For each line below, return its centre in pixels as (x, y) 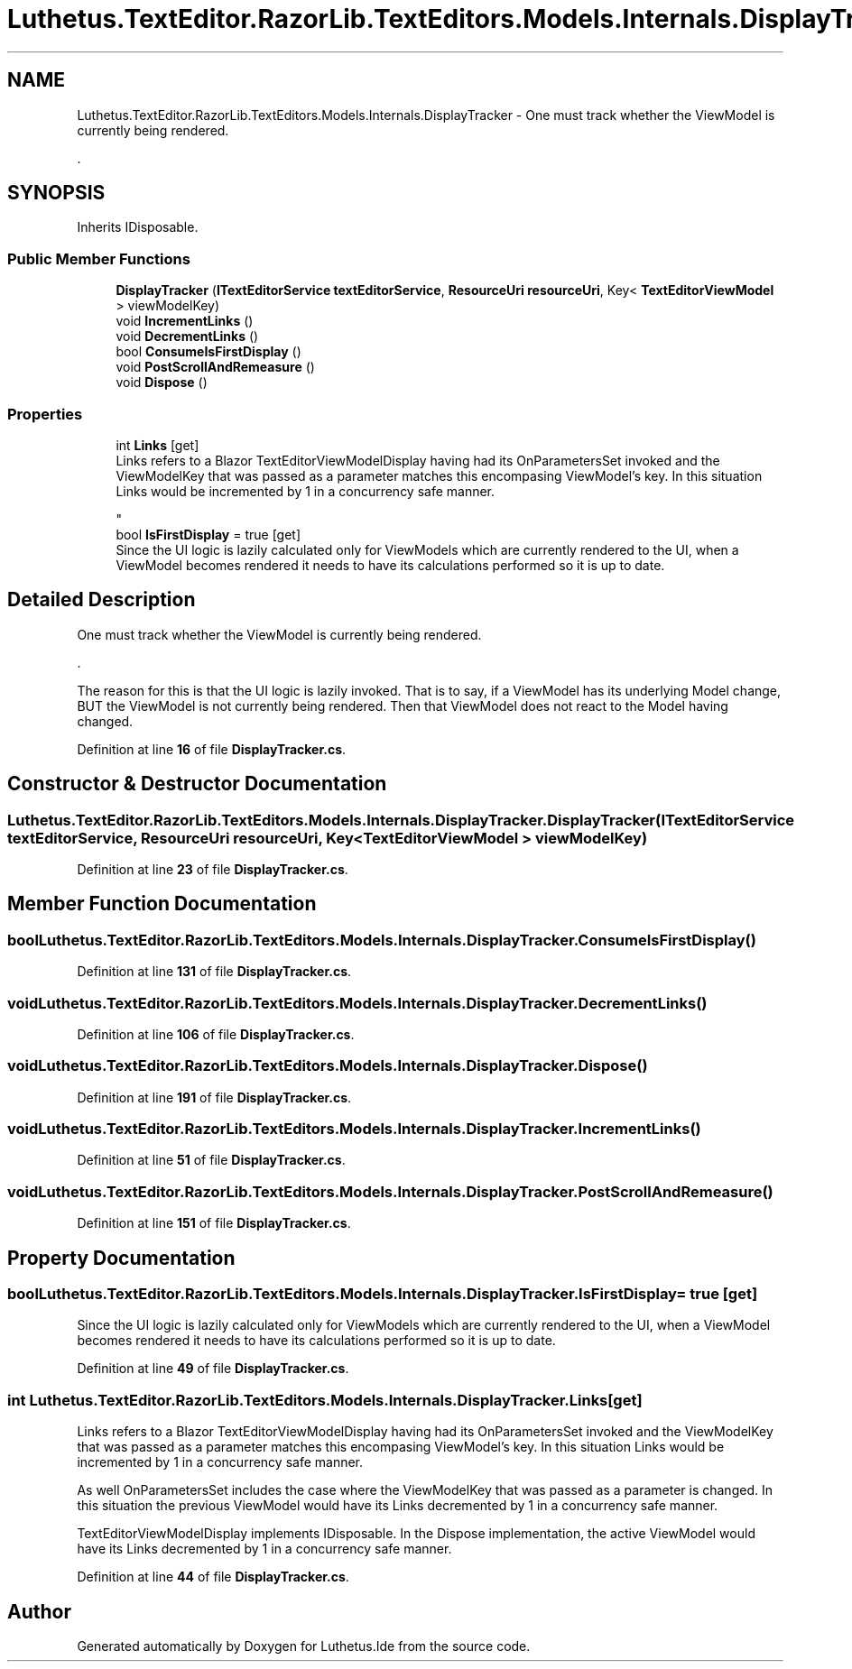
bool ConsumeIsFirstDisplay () (208, 352)
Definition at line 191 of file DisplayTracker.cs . (214, 1097)
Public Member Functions (99, 258)
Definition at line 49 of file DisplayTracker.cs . (213, 1369)
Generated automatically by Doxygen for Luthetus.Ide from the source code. (304, 1646)
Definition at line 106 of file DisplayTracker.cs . (216, 1034)
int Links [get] (157, 445)
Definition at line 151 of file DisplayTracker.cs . (214, 1223)
